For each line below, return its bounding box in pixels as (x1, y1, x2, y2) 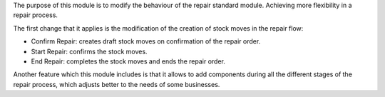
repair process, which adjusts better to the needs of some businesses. (13, 80, 220, 88)
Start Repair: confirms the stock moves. (31, 47, 148, 56)
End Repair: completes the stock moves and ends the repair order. (31, 57, 226, 66)
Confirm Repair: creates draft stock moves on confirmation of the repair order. (31, 37, 261, 46)
